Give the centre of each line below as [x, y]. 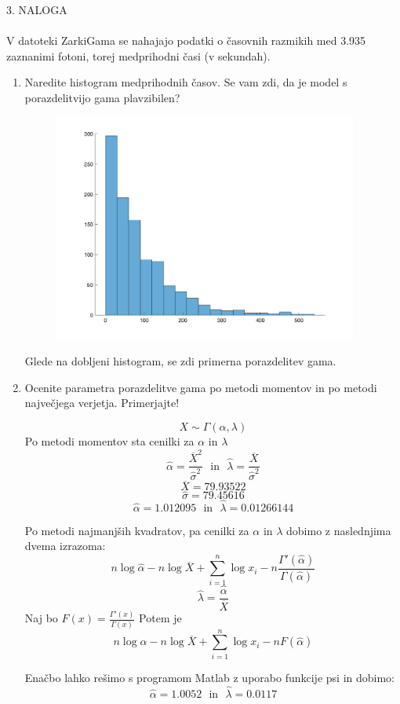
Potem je [160, 618]
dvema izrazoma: [65, 546]
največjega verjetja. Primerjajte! [102, 403]
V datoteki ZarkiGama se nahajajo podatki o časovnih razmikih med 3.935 [186, 40]
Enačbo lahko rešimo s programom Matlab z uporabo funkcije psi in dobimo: [209, 677]
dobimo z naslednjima [339, 530]
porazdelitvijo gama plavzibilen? [102, 97]
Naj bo [41, 618]
